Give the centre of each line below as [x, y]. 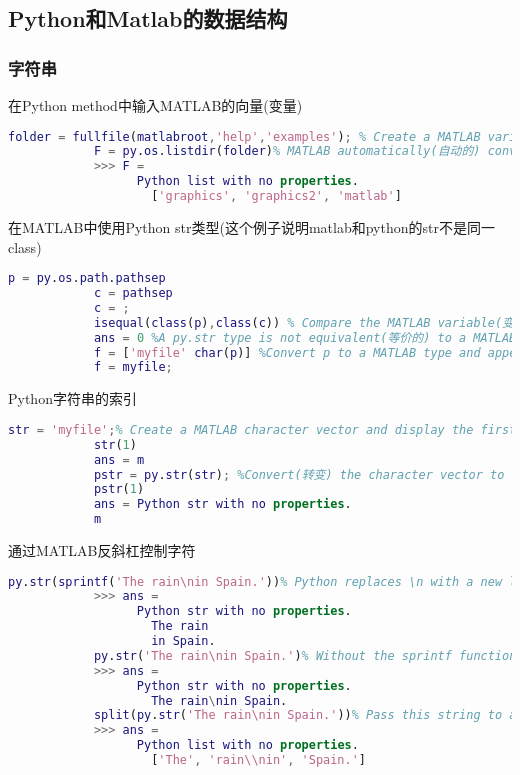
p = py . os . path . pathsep [87, 278]
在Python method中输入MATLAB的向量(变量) [155, 105]
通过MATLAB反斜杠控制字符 [102, 550]
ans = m [119, 459]
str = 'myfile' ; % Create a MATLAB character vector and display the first [262, 429]
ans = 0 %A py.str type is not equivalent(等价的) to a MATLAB [305, 337]
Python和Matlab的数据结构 [148, 18]
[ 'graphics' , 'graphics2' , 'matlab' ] [276, 196]
